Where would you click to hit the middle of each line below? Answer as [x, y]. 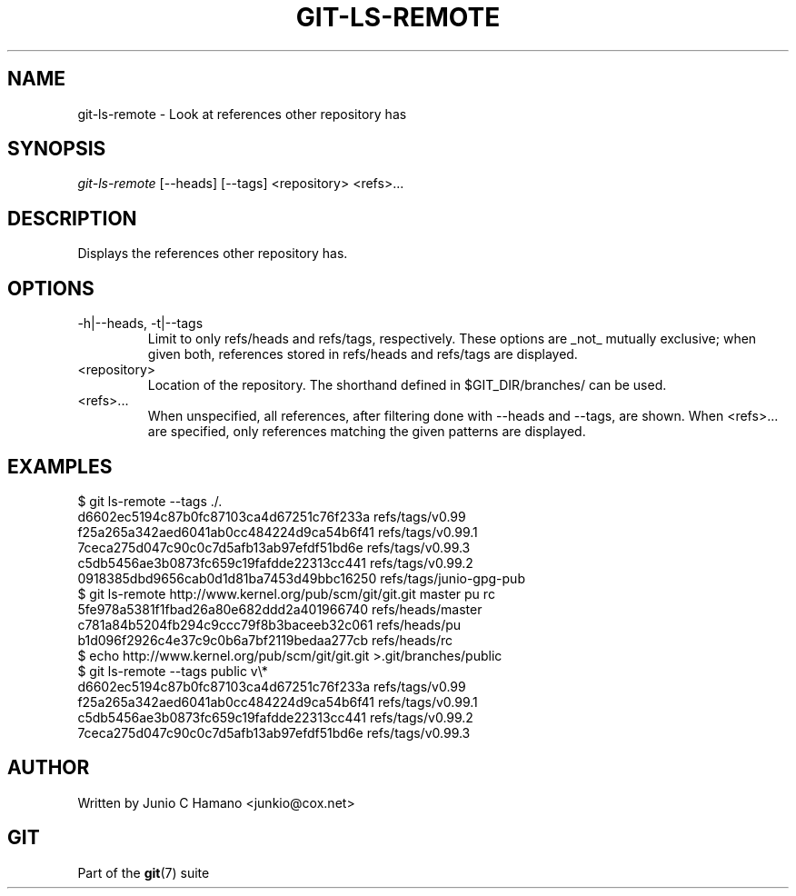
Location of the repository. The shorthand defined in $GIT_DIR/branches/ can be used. [407, 385]
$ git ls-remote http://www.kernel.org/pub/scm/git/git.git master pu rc [286, 593]
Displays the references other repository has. [213, 254]
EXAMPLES [60, 466]
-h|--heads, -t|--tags [140, 324]
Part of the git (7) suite [144, 872]
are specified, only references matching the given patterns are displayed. [367, 432]
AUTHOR [49, 768]
